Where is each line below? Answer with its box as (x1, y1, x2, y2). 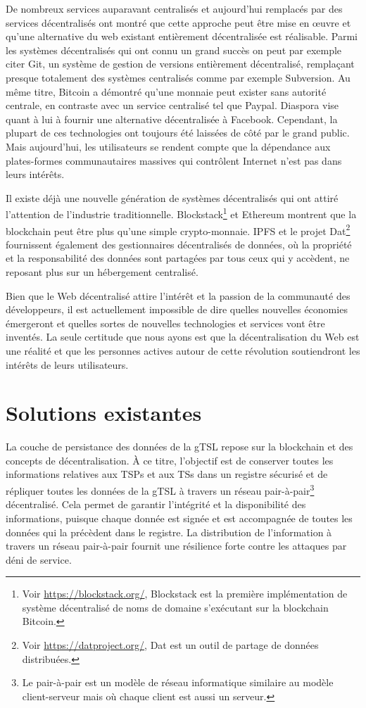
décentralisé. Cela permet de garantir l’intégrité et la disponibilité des (6, 497, 306, 512)
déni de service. (6, 552, 72, 567)
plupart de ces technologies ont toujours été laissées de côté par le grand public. (6, 125, 350, 140)
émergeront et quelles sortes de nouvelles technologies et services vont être (6, 315, 325, 330)
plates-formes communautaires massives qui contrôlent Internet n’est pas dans (6, 153, 342, 167)
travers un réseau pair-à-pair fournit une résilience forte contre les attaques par (6, 538, 347, 553)
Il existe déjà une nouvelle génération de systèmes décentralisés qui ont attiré (6, 190, 339, 205)
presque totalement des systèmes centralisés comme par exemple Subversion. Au (6, 70, 351, 84)
